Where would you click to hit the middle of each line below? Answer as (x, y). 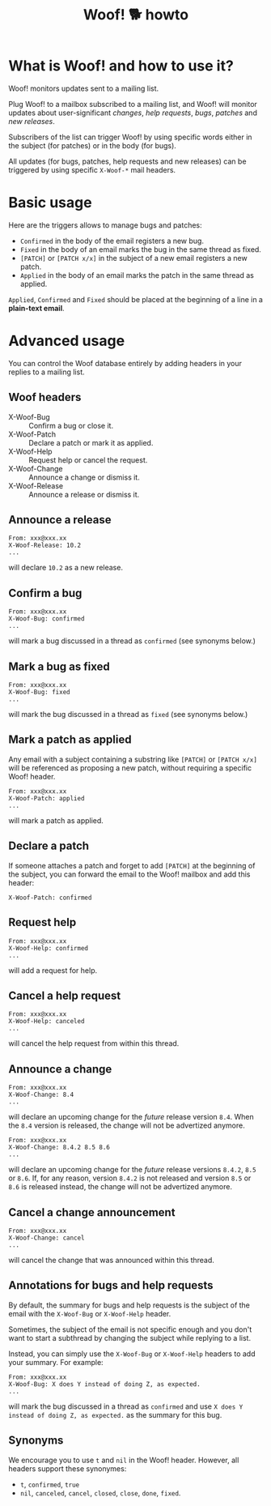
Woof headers (45, 397)
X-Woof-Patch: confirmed (50, 898)
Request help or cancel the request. (88, 460)
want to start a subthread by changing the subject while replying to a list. (130, 1337)
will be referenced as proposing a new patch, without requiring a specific (130, 768)
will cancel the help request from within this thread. (94, 1043)
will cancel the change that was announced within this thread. (111, 1260)
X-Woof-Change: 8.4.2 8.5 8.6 (59, 1148)
